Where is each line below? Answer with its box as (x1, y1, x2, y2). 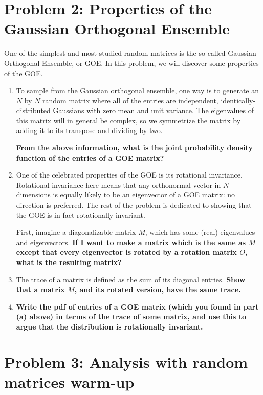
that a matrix (16, 284, 65, 295)
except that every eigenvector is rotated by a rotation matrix (16, 247, 237, 257)
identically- (221, 95, 256, 105)
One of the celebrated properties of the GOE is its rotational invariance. (16, 169, 243, 180)
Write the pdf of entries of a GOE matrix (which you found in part (16, 301, 259, 312)
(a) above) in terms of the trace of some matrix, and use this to (16, 311, 247, 322)
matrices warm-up (4, 371, 135, 392)
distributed (16, 105, 51, 116)
